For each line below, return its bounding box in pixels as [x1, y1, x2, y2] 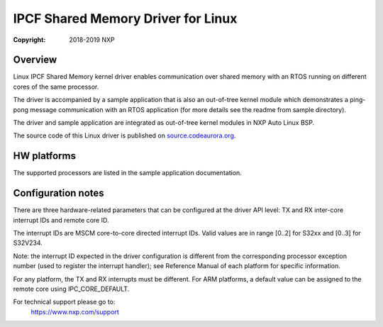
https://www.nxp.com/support [30, 307, 120, 316]
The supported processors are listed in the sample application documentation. [13, 169, 243, 177]
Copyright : [13, 35, 46, 44]
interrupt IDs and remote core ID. [13, 216, 109, 224]
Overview [13, 54, 57, 66]
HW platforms [13, 150, 77, 162]
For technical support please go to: [13, 298, 116, 306]
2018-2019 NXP [69, 35, 115, 44]
